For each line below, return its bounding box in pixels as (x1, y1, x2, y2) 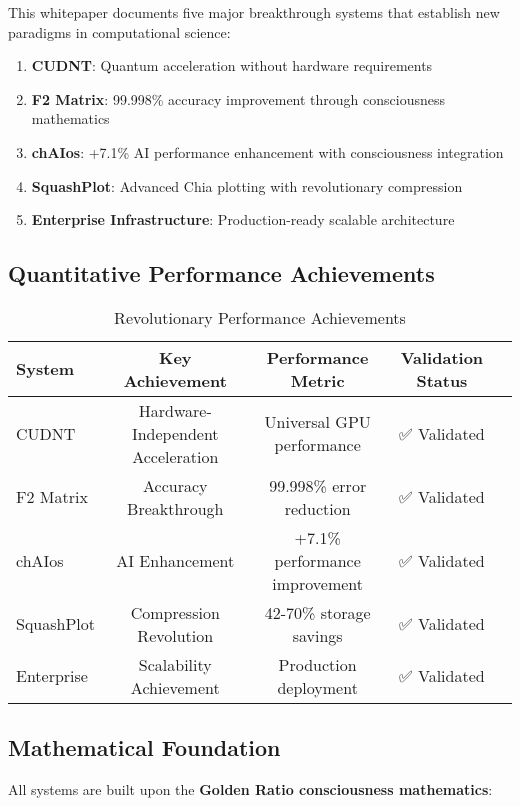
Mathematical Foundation (8, 732, 281, 763)
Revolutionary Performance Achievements (114, 305, 406, 329)
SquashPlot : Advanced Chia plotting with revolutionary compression (31, 175, 463, 196)
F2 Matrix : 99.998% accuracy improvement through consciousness (31, 88, 446, 109)
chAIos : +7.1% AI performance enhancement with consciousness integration (31, 141, 504, 162)
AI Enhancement (116, 548, 235, 572)
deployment (277, 675, 358, 699)
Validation (400, 345, 484, 369)
